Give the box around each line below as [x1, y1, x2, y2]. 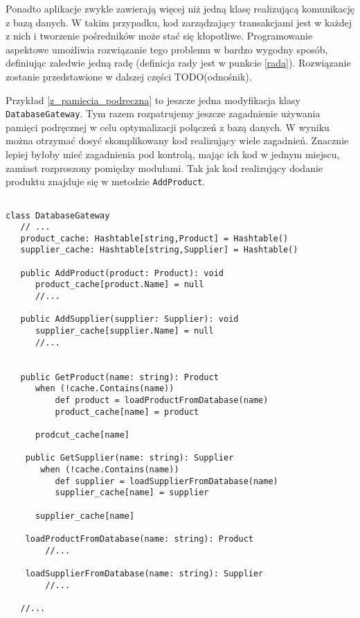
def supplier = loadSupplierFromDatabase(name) [55, 476, 278, 486]
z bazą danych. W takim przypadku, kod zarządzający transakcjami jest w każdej [6, 15, 352, 29]
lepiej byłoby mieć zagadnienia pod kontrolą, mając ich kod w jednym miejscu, [6, 147, 340, 161]
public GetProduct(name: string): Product [20, 372, 219, 382]
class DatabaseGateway [6, 210, 110, 221]
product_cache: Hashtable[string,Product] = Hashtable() [20, 233, 289, 243]
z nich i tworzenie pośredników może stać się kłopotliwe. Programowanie [6, 28, 313, 43]
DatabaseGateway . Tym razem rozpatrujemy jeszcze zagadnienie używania [6, 106, 321, 121]
